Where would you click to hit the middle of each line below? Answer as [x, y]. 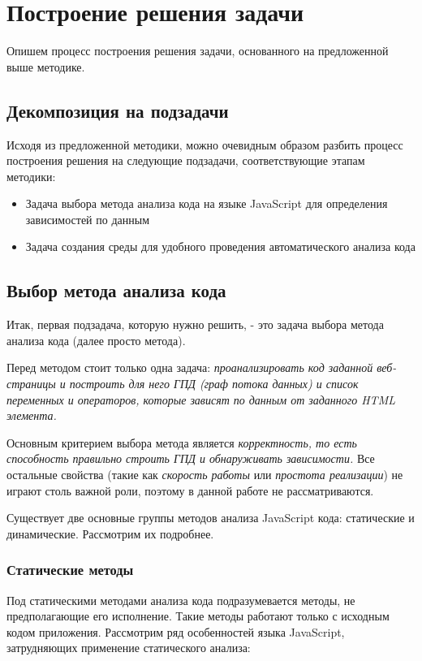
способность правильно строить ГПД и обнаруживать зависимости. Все [191, 458]
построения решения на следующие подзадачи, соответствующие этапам [186, 160]
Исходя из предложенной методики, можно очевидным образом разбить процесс [205, 144]
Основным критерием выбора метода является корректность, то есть [182, 442]
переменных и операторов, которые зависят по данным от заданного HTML [201, 399]
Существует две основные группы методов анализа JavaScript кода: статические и [211, 518]
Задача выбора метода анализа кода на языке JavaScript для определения [207, 203]
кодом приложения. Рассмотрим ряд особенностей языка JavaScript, [176, 631]
